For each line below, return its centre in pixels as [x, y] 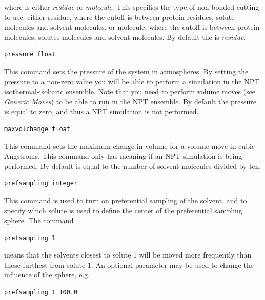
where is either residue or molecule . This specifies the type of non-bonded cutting [132, 7]
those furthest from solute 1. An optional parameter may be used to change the [129, 264]
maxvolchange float [37, 129]
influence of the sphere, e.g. [47, 275]
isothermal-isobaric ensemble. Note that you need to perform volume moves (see [130, 91]
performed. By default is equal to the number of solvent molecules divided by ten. [133, 166]
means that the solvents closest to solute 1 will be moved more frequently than [128, 255]
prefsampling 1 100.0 [41, 293]
